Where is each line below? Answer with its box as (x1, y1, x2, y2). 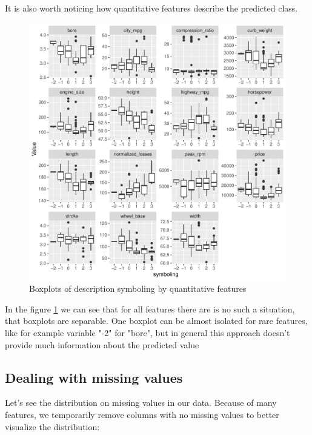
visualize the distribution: (5, 420, 100, 433)
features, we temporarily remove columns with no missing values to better (5, 408, 279, 420)
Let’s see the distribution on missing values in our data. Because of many (5, 396, 277, 409)
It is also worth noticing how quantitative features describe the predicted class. (5, 2, 298, 14)
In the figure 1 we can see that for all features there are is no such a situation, (5, 302, 295, 315)
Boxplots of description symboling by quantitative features (29, 282, 247, 295)
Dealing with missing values (5, 368, 183, 386)
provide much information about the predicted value (5, 338, 199, 351)
